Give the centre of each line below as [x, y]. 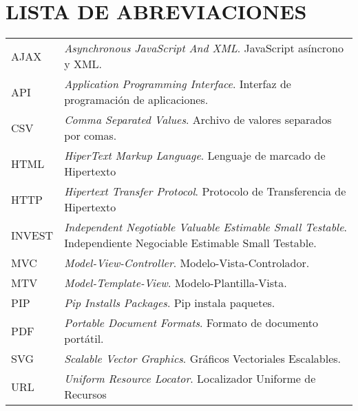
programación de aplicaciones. [136, 100]
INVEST [32, 235]
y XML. [83, 64]
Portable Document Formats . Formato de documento [191, 323]
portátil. [84, 339]
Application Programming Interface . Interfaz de [178, 84]
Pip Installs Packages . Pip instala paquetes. [170, 303]
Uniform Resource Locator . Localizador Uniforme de [190, 379]
